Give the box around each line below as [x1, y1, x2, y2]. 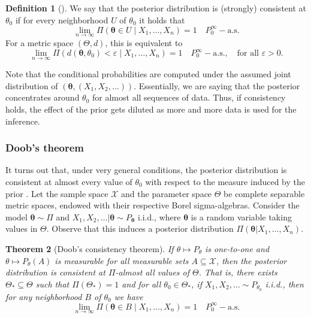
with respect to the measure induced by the [145, 175, 305, 187]
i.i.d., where [137, 210, 181, 223]
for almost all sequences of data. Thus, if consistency [92, 91, 286, 104]
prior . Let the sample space [5, 187, 108, 199]
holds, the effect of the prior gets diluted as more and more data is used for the [5, 103, 297, 115]
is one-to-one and [205, 242, 270, 255]
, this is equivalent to [105, 36, 183, 49]
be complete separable [224, 187, 305, 199]
